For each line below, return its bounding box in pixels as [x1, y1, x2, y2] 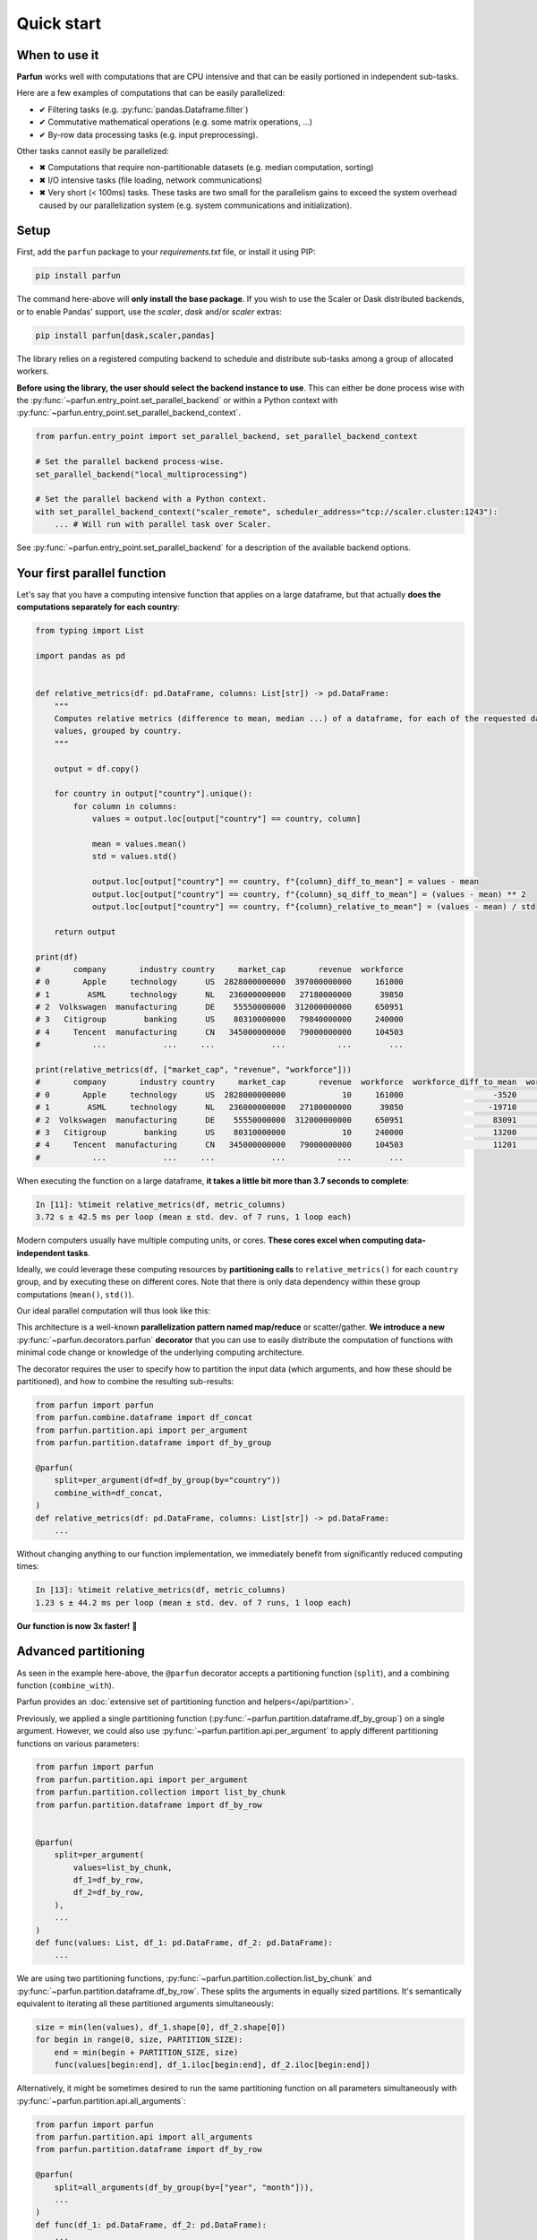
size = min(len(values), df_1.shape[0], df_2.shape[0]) [35, 2022, 286, 2033]
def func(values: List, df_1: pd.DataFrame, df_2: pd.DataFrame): [35, 1937, 333, 1948]
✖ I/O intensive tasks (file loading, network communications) [38, 175, 263, 185]
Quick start [16, 13, 102, 33]
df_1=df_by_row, [72, 1875, 145, 1885]
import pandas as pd [35, 650, 125, 661]
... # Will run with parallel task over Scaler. [54, 520, 272, 530]
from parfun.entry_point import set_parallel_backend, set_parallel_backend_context [35, 431, 418, 442]
